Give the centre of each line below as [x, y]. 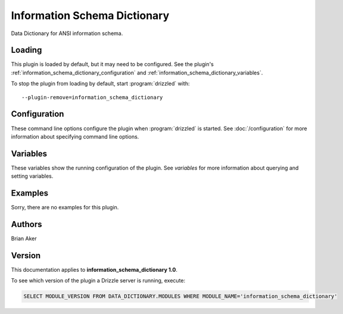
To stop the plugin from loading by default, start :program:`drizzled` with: [100, 84]
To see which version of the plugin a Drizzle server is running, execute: [98, 281]
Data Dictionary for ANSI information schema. [67, 33]
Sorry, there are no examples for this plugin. [65, 208]
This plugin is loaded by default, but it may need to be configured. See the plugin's [112, 64]
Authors [26, 224]
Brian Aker [24, 238]
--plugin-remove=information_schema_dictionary [92, 97]
